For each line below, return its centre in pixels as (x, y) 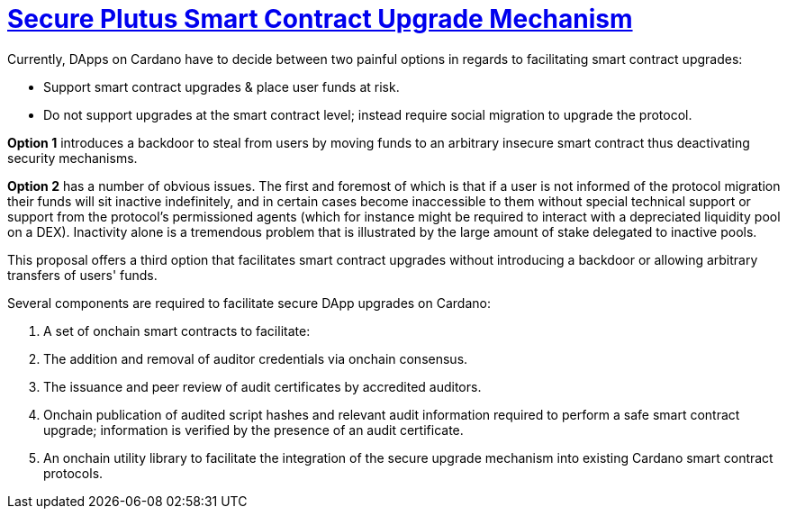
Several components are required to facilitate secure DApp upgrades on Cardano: (249, 303)
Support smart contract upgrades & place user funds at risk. (222, 86)
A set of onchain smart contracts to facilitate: (177, 330)
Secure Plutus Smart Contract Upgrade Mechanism (320, 19)
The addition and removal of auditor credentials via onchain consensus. (256, 358)
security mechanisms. (72, 158)
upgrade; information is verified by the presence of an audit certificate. (253, 430)
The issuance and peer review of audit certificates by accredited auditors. (262, 386)
